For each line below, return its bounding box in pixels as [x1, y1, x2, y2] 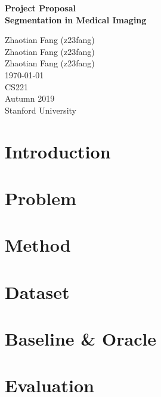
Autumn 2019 [5, 92, 55, 105]
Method [5, 233, 71, 257]
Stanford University [5, 103, 76, 116]
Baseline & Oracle [5, 326, 157, 351]
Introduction [5, 139, 111, 163]
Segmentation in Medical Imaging [5, 13, 147, 26]
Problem [5, 185, 76, 210]
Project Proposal [5, 2, 76, 14]
